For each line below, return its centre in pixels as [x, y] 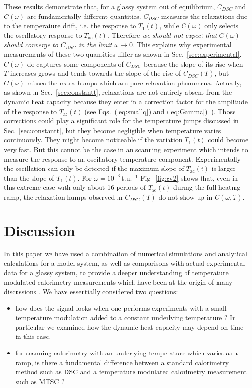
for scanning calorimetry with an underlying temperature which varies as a [126, 352]
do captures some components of [75, 63]
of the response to [31, 111]
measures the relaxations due [204, 16]
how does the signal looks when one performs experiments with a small [121, 308]
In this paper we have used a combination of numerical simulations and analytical [126, 253]
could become [228, 140]
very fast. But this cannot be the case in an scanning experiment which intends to [126, 149]
